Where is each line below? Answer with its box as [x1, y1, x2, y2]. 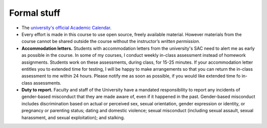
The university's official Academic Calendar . [21, 25, 112, 31]
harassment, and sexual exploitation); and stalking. [21, 114, 125, 121]
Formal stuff [9, 7, 60, 18]
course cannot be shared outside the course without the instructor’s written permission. [21, 39, 200, 44]
